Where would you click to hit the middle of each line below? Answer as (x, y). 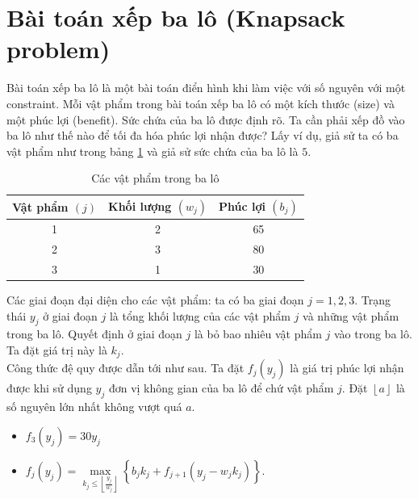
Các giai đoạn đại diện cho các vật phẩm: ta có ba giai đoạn (155, 299)
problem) (59, 49)
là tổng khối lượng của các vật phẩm (200, 315)
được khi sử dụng (49, 388)
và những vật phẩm (351, 315)
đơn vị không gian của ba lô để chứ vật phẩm (221, 388)
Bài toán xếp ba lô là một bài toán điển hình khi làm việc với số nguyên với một (206, 88)
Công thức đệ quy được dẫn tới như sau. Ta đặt (125, 368)
